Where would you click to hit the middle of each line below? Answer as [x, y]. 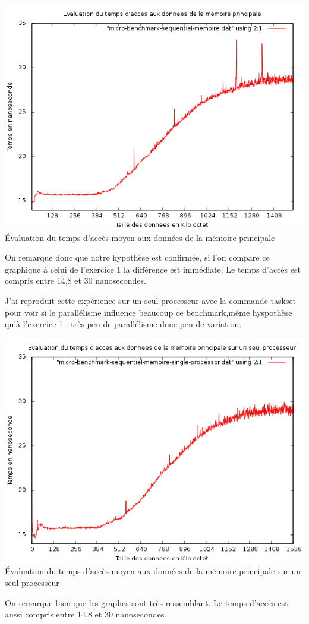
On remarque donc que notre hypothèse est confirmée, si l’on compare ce [137, 257]
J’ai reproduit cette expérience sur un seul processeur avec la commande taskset [151, 300]
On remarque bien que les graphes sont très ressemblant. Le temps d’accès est [146, 602]
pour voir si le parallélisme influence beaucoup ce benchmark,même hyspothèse [149, 312]
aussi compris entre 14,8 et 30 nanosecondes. [86, 614]
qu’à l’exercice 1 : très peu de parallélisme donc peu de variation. [123, 324]
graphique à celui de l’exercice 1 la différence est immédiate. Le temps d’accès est [153, 269]
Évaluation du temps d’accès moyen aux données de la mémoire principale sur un [153, 571]
